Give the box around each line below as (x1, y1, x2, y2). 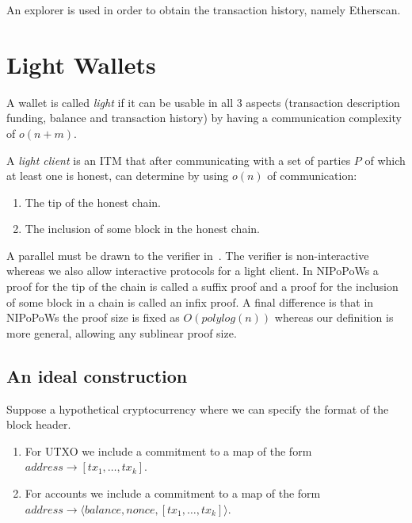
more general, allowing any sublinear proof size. (6, 324, 237, 341)
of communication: (267, 167, 357, 184)
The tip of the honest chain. (25, 193, 161, 210)
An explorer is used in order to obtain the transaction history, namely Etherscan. (6, 2, 401, 17)
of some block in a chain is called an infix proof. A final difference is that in (6, 293, 374, 310)
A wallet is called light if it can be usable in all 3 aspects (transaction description (6, 94, 400, 110)
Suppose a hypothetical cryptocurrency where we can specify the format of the (6, 400, 389, 417)
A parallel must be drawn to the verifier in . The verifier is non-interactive (6, 246, 369, 263)
